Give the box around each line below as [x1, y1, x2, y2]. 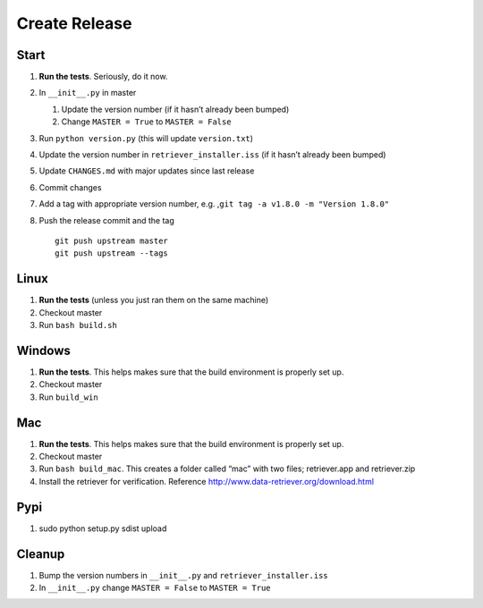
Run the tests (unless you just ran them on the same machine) [38, 295, 269, 306]
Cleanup [16, 546, 65, 562]
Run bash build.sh [38, 320, 118, 331]
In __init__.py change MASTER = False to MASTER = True [38, 582, 272, 594]
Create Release [16, 13, 132, 33]
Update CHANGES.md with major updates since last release [38, 165, 255, 176]
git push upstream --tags [55, 249, 169, 258]
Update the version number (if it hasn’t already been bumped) [61, 104, 290, 114]
